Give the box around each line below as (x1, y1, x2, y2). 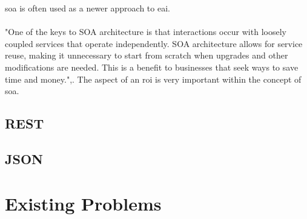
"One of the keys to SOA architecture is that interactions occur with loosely (5, 25, 286, 38)
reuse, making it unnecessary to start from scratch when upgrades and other (5, 49, 288, 62)
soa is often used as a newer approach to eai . (5, 2, 170, 14)
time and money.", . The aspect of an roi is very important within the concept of (5, 72, 302, 85)
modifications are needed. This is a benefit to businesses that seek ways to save (5, 60, 299, 73)
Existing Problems (5, 191, 162, 215)
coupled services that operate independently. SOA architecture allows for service (5, 37, 303, 49)
